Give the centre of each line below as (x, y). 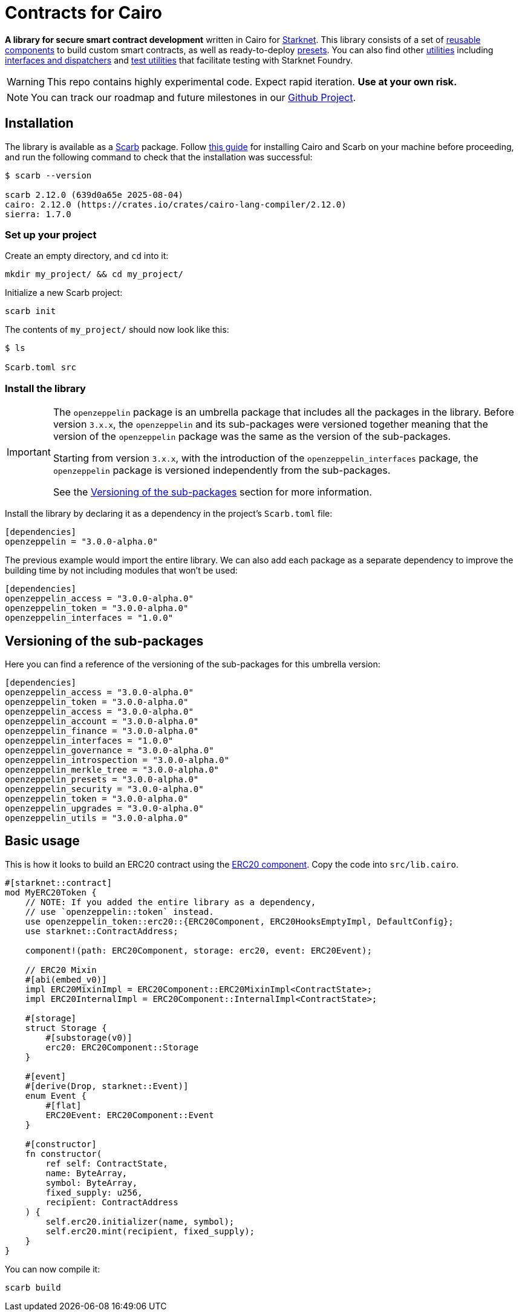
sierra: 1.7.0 (38, 214)
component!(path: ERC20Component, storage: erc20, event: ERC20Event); (198, 950)
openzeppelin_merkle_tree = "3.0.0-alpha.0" (112, 769)
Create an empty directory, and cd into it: (87, 256)
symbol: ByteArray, (92, 1183)
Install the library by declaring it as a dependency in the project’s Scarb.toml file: (169, 514)
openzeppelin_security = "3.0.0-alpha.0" (104, 789)
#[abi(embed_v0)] (66, 979)
